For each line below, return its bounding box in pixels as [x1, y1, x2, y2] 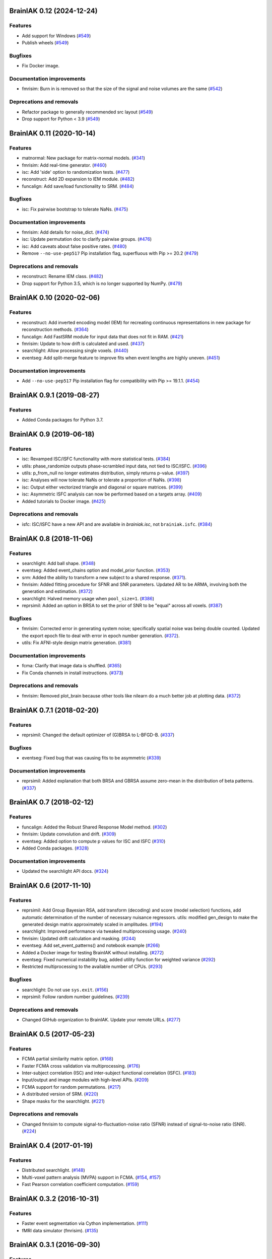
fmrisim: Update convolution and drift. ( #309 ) [22, 831, 116, 837]
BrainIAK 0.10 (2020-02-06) [9, 294, 100, 302]
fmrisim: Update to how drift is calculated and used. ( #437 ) [22, 340, 145, 346]
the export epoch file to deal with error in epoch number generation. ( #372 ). [22, 633, 180, 639]
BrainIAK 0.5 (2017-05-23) [9, 1030, 95, 1038]
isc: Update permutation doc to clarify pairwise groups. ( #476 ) [22, 236, 152, 242]
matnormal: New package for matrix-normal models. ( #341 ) [22, 155, 146, 161]
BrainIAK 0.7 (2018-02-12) [9, 798, 94, 807]
